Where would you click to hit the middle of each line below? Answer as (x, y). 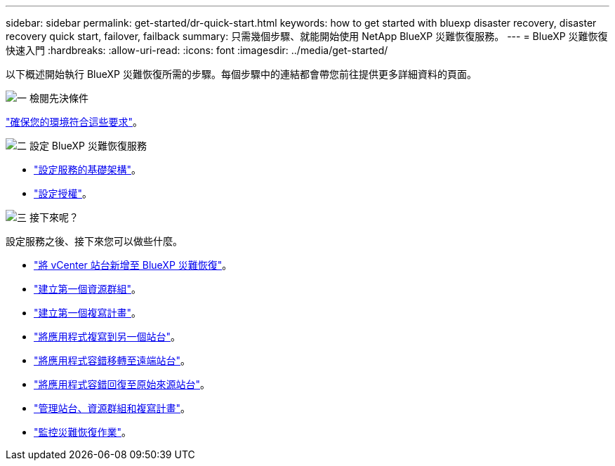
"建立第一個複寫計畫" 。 (88, 313)
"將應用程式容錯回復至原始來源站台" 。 (122, 384)
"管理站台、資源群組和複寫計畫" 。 (112, 408)
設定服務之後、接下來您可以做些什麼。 (94, 241)
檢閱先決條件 (59, 98)
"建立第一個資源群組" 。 (88, 289)
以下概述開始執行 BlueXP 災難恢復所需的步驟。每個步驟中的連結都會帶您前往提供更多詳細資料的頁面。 (241, 74)
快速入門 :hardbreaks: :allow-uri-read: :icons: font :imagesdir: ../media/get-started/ (197, 50)
